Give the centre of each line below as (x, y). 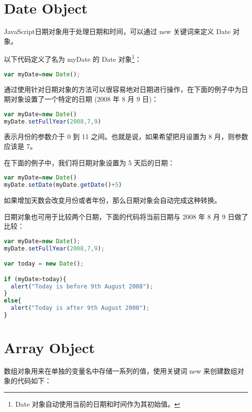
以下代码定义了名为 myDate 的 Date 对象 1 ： (73, 58)
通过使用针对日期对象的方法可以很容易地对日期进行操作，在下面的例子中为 (123, 89)
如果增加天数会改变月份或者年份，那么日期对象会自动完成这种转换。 (112, 200)
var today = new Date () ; (44, 264)
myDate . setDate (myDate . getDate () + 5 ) (63, 185)
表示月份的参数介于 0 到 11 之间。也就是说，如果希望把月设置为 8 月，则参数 (126, 136)
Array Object (49, 348)
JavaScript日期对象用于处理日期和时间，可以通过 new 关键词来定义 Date (117, 31)
